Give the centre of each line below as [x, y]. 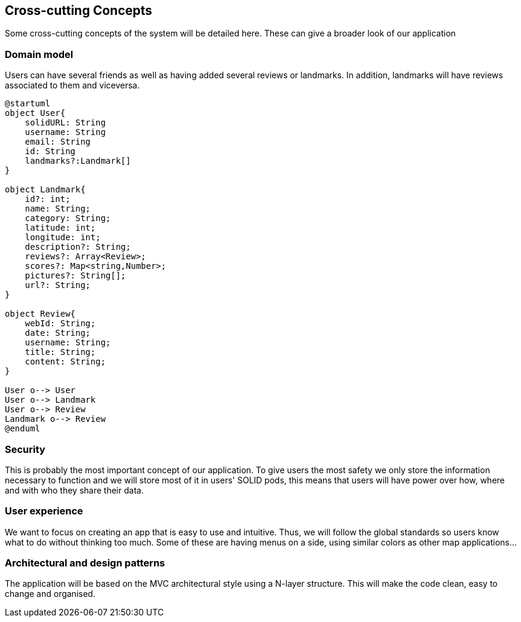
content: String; [65, 362]
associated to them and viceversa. [72, 85]
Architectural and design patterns [85, 563]
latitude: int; [60, 228]
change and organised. [50, 594]
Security [25, 449]
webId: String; [60, 324]
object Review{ [40, 314]
